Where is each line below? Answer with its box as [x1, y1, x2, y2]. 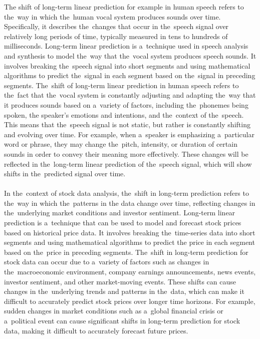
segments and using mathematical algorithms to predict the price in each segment [4, 237, 255, 247]
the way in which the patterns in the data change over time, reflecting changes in [4, 197, 255, 208]
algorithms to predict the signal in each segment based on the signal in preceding [4, 70, 255, 81]
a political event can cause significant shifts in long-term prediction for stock [4, 315, 240, 325]
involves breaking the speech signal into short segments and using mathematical [4, 60, 250, 71]
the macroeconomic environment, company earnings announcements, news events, [4, 266, 256, 277]
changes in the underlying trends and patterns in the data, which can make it [4, 286, 244, 296]
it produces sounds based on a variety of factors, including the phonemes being [4, 99, 248, 110]
